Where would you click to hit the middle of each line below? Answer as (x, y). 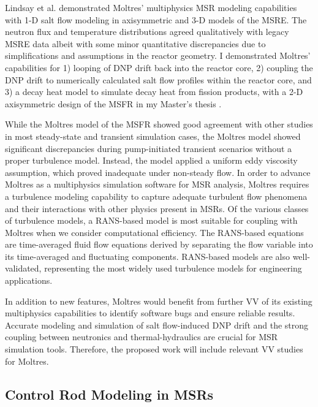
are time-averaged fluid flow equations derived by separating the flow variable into (159, 244)
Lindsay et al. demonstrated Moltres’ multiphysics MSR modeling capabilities (151, 7)
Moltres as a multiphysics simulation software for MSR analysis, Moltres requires (157, 184)
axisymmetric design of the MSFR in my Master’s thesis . (113, 103)
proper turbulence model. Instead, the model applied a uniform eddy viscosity (151, 160)
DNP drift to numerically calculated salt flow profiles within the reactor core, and (158, 79)
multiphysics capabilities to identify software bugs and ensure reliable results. (150, 313)
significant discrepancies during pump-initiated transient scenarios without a (149, 148)
